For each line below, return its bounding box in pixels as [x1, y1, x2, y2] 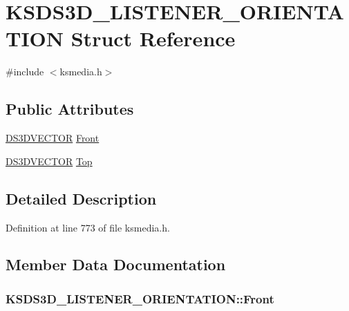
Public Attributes [6, 98, 134, 120]
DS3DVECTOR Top [6, 153, 93, 168]
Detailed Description [6, 187, 157, 209]
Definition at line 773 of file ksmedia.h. [6, 220, 170, 234]
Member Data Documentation [6, 254, 226, 275]
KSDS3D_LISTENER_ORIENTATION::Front [6, 290, 274, 307]
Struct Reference [70, 24, 236, 53]
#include [6, 64, 44, 79]
